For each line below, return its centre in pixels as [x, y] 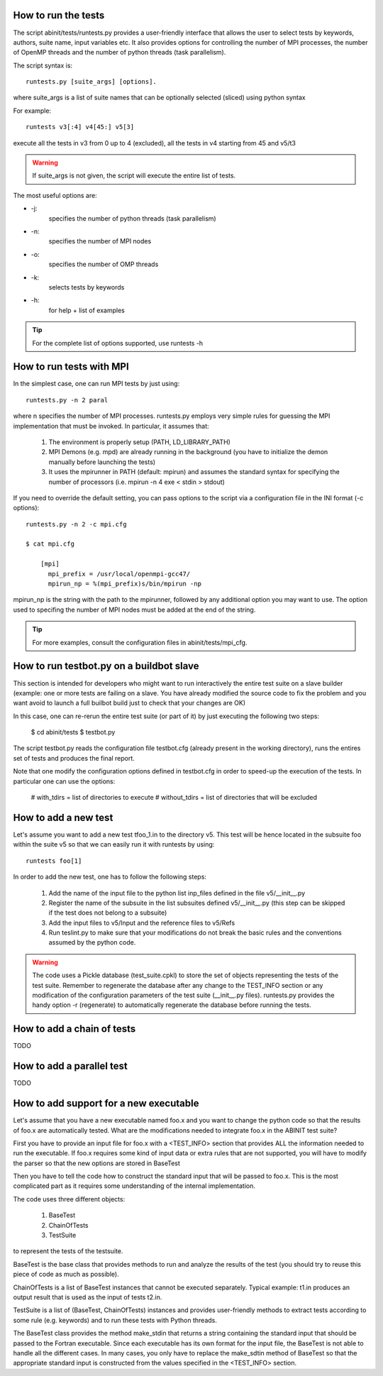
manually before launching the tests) [102, 462]
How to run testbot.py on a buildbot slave [106, 666]
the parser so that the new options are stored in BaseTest [97, 1163]
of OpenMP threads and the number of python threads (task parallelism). [120, 53]
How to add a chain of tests [74, 1029]
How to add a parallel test [70, 1066]
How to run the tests [59, 15]
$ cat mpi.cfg [50, 544]
